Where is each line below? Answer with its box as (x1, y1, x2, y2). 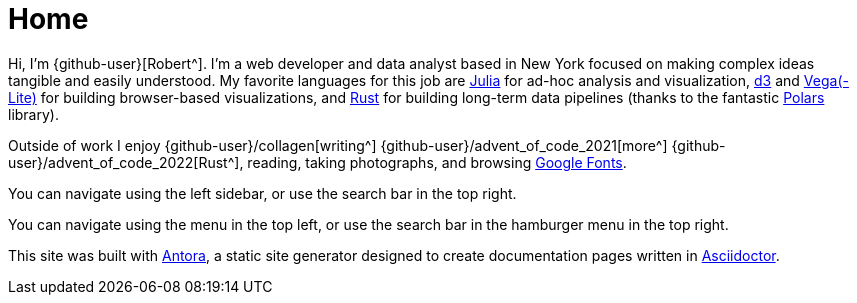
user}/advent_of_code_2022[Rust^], (8, 153, 244, 171)
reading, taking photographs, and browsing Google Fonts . (247, 153, 627, 171)
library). (8, 105, 59, 123)
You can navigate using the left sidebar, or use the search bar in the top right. (8, 184, 517, 202)
